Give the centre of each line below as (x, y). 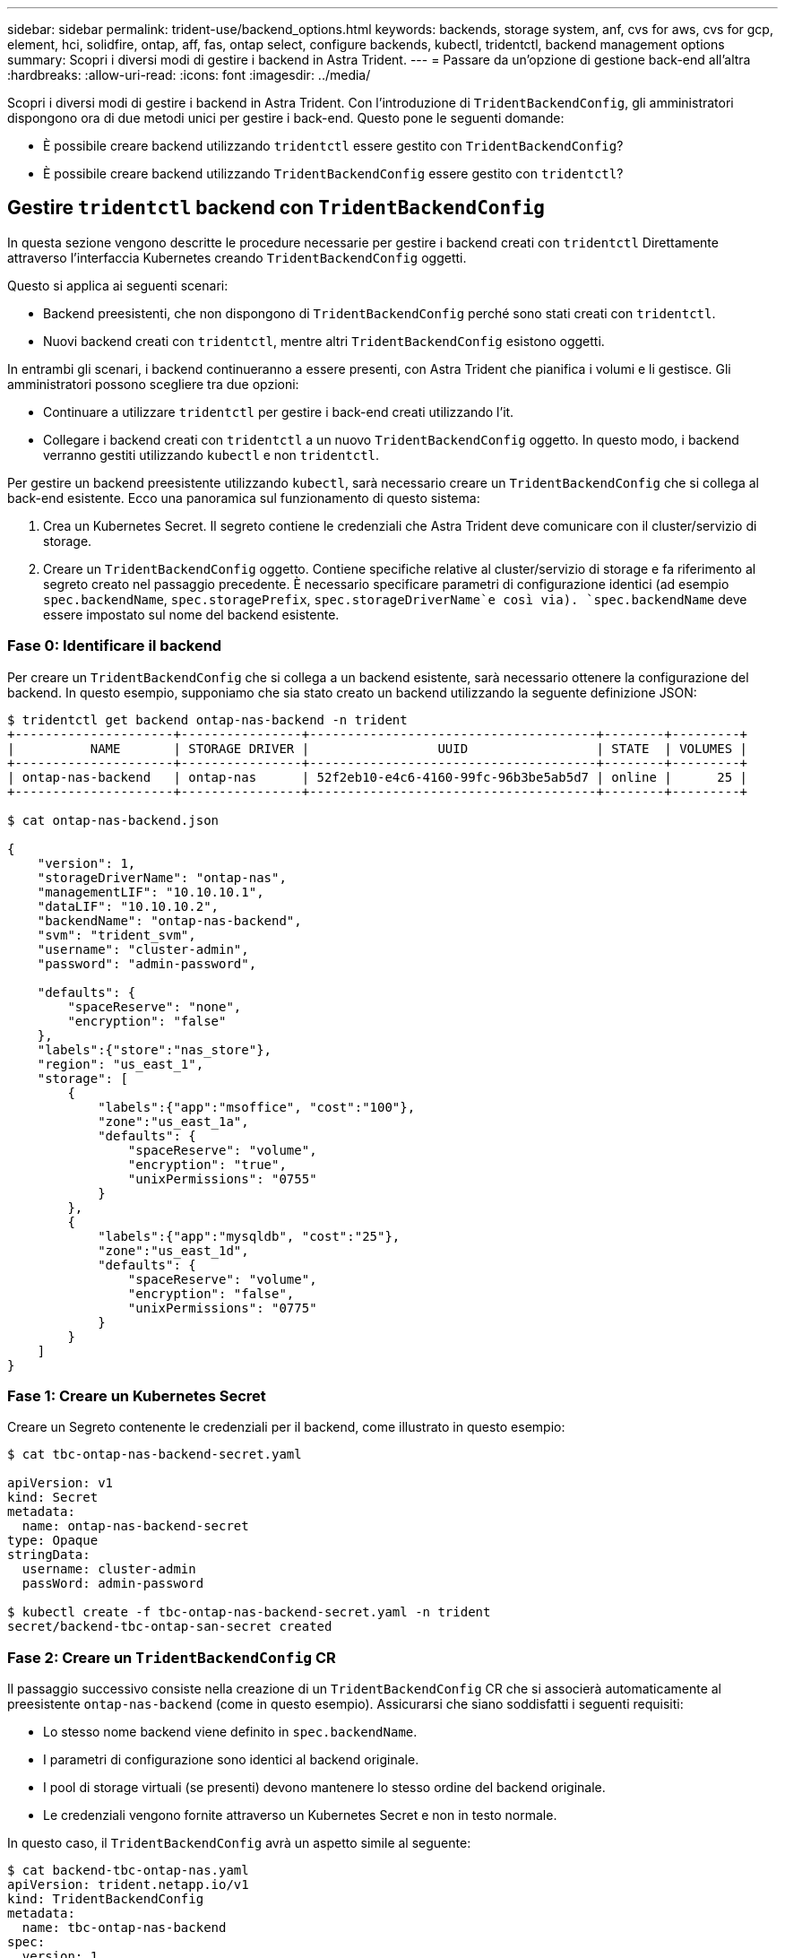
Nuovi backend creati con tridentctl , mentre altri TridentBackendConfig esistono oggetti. (324, 341)
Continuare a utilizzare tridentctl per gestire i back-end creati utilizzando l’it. (279, 412)
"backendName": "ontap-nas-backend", (169, 920)
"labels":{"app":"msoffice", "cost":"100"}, (257, 1107)
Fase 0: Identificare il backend (115, 646)
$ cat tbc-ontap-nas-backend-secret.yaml (155, 1455)
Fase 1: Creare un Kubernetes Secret (137, 1395)
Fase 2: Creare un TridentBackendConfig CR (172, 1657)
